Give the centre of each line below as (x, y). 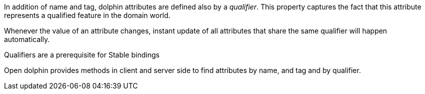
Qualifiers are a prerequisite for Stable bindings (82, 55)
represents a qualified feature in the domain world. (87, 15)
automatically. (27, 39)
